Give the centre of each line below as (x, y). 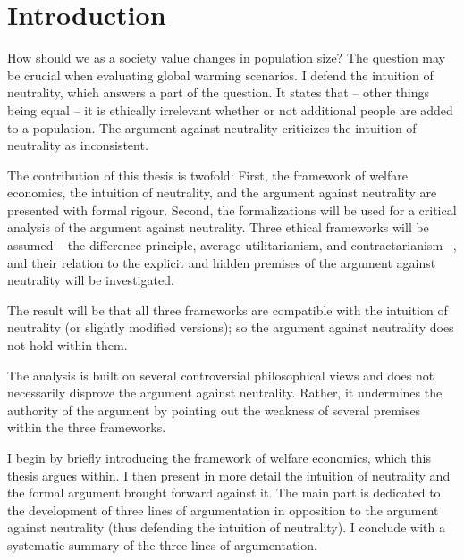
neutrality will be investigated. (91, 280)
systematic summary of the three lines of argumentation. (162, 544)
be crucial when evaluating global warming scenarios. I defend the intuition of (220, 75)
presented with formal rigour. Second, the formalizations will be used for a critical (232, 209)
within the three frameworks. (87, 427)
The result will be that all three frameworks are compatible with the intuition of (228, 309)
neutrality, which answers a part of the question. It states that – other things (218, 92)
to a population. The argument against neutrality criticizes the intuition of (212, 127)
